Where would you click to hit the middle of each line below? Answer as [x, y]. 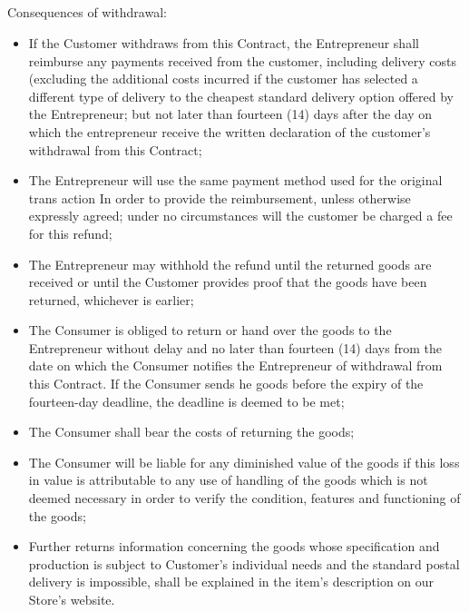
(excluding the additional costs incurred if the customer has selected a [223, 79]
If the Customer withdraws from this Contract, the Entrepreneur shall [224, 42]
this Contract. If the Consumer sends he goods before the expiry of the [226, 384]
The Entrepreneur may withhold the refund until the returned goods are [230, 264]
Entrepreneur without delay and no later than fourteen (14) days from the [235, 347]
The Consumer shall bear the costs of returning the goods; [191, 432]
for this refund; [70, 233]
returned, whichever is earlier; [111, 299]
